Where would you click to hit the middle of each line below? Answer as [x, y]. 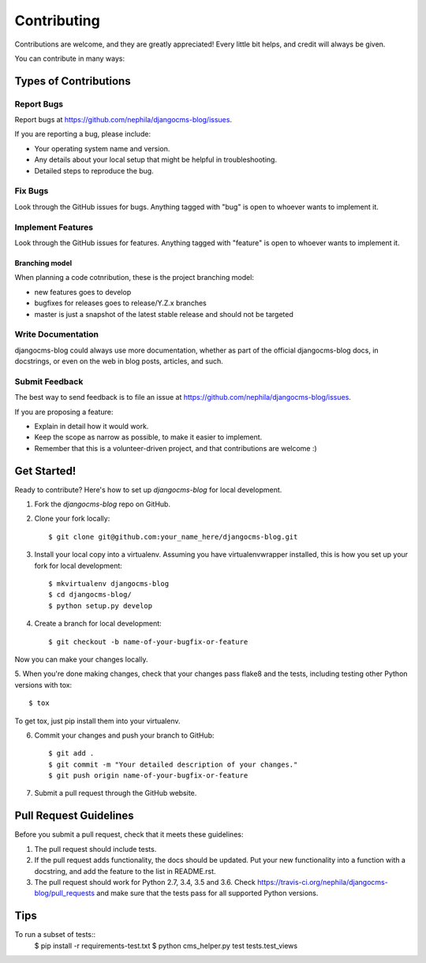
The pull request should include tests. [95, 849]
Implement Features [54, 227]
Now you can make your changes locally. [81, 659]
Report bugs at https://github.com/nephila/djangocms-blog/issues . [123, 120]
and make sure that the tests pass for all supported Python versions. [207, 893]
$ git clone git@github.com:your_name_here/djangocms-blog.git [173, 537]
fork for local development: [78, 565]
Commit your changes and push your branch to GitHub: [124, 735]
